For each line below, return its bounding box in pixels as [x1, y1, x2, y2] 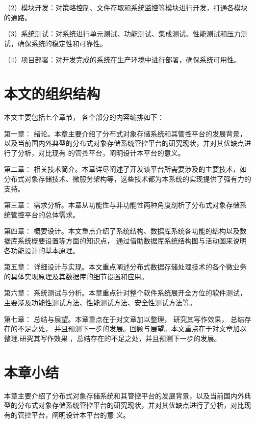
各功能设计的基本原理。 [4, 245, 79, 255]
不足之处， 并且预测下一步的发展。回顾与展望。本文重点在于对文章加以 [17, 323, 247, 334]
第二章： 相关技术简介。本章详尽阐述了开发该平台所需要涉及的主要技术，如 [4, 164, 247, 174]
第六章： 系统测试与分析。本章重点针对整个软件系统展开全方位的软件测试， [4, 288, 247, 298]
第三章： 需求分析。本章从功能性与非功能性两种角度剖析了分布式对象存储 [4, 200, 240, 210]
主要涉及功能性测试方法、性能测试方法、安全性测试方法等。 [4, 297, 196, 307]
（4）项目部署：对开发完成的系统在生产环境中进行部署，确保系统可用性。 [4, 54, 241, 65]
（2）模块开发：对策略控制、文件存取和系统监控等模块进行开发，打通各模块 [4, 2, 248, 12]
